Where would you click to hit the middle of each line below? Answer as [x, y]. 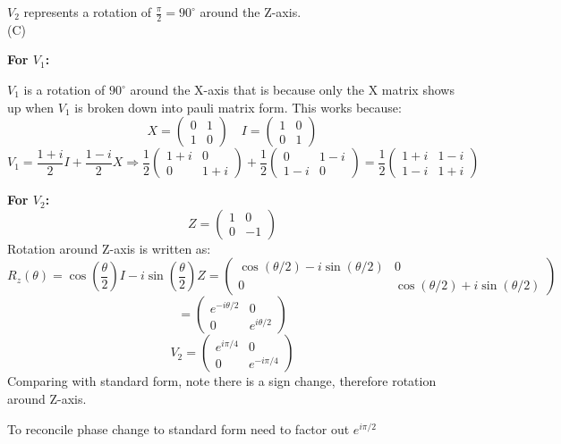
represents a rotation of [88, 12]
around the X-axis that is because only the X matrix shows [292, 90]
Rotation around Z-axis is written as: [109, 248]
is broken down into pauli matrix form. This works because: [238, 107]
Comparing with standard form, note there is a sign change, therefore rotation [222, 381]
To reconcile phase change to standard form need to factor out [178, 428]
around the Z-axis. [251, 12]
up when [31, 107]
